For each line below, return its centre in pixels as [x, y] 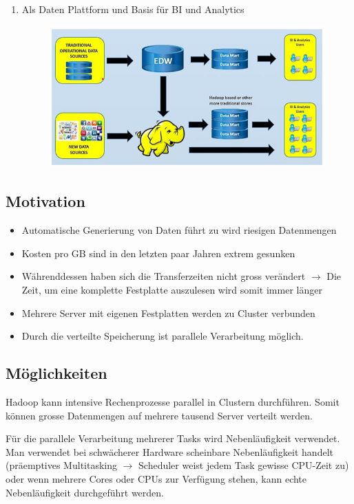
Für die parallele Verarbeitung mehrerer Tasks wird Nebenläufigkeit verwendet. [173, 438]
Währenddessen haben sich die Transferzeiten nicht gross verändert [164, 276]
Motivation [45, 201]
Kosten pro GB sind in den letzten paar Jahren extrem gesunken [158, 253]
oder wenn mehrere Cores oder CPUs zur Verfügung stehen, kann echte [156, 478]
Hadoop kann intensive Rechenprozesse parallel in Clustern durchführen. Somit [173, 402]
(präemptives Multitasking [61, 465]
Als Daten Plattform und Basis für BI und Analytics [133, 9]
